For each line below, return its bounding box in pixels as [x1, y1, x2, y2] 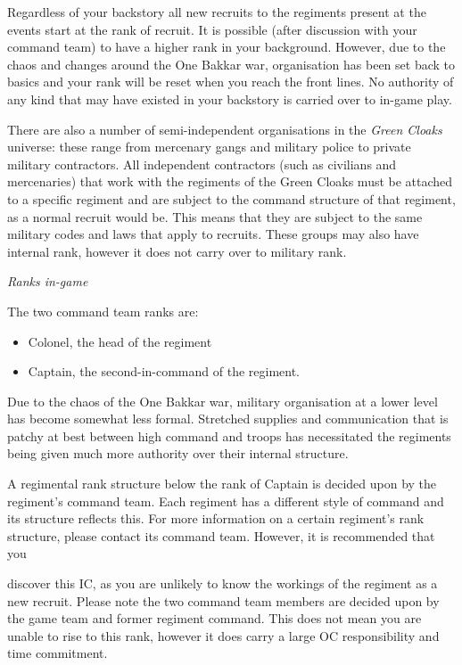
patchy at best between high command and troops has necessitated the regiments [7, 426, 451, 445]
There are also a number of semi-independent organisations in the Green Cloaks [7, 119, 442, 138]
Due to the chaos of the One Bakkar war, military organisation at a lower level [7, 391, 438, 410]
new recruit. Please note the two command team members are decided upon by [7, 591, 440, 610]
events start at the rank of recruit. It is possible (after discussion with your [7, 20, 417, 38]
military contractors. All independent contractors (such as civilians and [7, 154, 397, 173]
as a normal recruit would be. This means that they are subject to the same [7, 207, 423, 226]
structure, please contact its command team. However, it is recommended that [7, 526, 435, 545]
